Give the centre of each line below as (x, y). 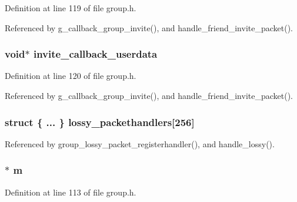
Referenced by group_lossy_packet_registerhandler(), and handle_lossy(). (140, 143)
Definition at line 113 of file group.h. (71, 192)
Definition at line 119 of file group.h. (71, 8)
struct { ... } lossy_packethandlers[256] (100, 122)
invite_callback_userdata (95, 54)
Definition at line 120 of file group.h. (71, 76)
